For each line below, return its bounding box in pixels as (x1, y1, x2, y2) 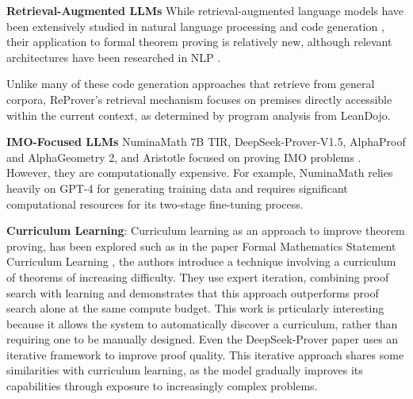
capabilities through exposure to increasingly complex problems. (6, 378, 318, 394)
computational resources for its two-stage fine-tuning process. (6, 195, 304, 212)
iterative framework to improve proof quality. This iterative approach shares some (6, 346, 404, 363)
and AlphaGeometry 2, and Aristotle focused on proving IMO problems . (6, 148, 361, 165)
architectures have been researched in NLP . (6, 48, 221, 65)
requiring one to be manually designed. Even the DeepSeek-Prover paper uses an (6, 331, 399, 347)
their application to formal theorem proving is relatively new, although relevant (6, 33, 392, 50)
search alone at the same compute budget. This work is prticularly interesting (6, 300, 384, 317)
